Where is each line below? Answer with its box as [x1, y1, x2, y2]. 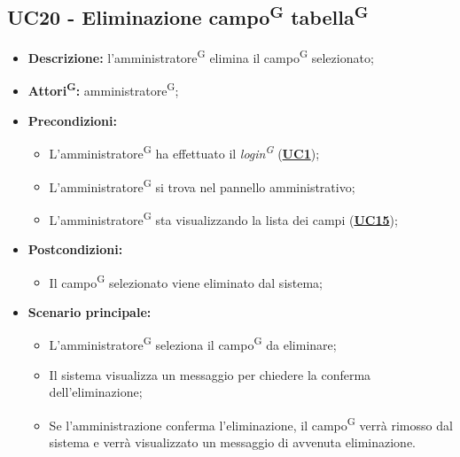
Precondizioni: [27, 111, 117, 129]
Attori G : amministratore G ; [27, 79, 179, 100]
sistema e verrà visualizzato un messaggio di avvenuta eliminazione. [49, 433, 417, 452]
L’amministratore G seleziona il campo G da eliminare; [49, 333, 337, 354]
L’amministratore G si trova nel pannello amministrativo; [49, 174, 355, 196]
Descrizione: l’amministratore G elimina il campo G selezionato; [27, 46, 374, 66]
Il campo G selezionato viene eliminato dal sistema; [49, 270, 324, 291]
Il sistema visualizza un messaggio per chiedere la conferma [49, 365, 371, 383]
